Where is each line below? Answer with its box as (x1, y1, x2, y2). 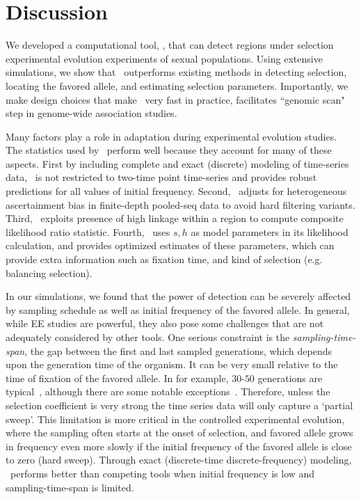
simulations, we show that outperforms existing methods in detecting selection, (6, 65, 347, 79)
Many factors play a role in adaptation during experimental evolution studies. (6, 129, 337, 143)
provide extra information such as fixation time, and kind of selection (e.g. (6, 252, 323, 267)
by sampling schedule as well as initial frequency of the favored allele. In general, (6, 302, 350, 317)
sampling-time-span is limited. (6, 480, 134, 494)
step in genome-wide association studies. (6, 106, 177, 120)
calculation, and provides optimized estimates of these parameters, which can (6, 238, 335, 253)
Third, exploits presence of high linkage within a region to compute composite (6, 211, 344, 225)
